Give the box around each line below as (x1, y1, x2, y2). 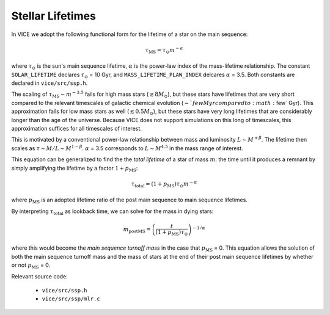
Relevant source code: (11, 272, 68, 280)
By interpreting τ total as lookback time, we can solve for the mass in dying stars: (11, 208, 214, 216)
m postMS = (123, 226, 151, 234)
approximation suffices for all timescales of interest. (11, 125, 142, 132)
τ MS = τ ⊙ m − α (145, 46, 183, 55)
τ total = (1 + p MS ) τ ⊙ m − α (131, 179, 197, 189)
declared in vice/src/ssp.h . (11, 79, 88, 87)
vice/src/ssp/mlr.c (42, 295, 100, 302)
